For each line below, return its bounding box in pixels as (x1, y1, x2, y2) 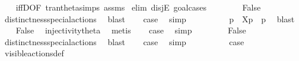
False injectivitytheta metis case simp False (15, 24, 246, 36)
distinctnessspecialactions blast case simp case (4, 35, 244, 48)
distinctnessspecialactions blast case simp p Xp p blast (4, 12, 295, 25)
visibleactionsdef (4, 47, 64, 59)
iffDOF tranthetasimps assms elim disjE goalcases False (15, 1, 261, 13)
